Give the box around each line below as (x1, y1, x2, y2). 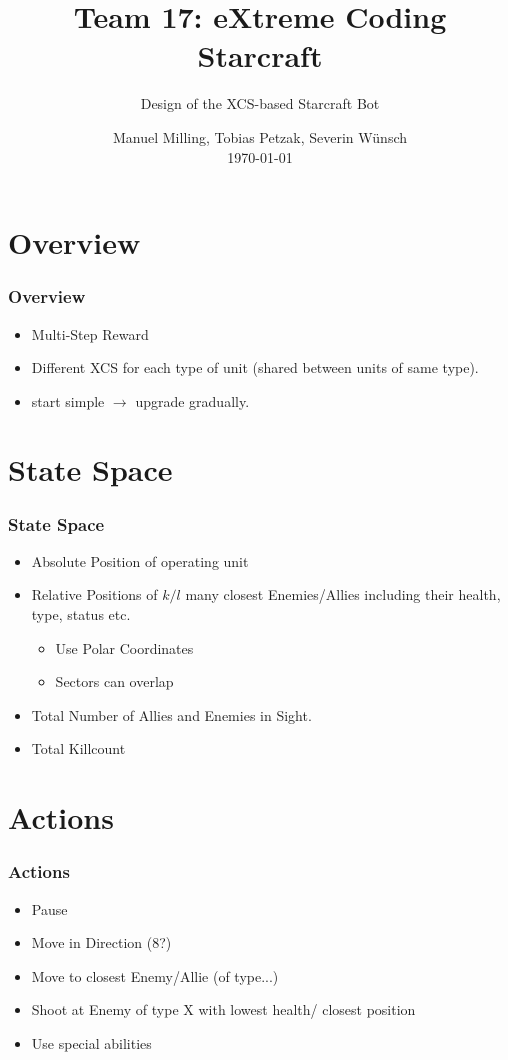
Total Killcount (31, 738, 126, 759)
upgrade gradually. (135, 390, 250, 411)
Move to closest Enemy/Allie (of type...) (31, 965, 279, 986)
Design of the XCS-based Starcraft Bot (140, 93, 380, 114)
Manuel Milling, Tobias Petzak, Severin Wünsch (112, 126, 408, 147)
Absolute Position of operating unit (31, 550, 249, 571)
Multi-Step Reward (31, 323, 149, 344)
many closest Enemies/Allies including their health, (185, 584, 501, 605)
